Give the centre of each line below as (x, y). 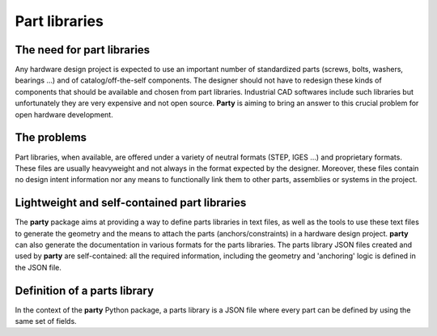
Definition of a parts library (84, 290)
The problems (51, 138)
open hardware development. (64, 114)
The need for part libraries (83, 50)
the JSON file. (38, 267)
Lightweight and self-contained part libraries (131, 203)
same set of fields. (46, 321)
